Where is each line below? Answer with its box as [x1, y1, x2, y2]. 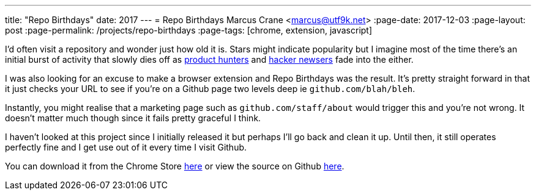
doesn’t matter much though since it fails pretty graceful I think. [5, 113, 261, 123]
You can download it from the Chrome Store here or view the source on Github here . [5, 161, 344, 171]
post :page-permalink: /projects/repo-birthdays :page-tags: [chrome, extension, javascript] [5, 25, 373, 35]
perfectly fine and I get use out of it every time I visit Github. [5, 142, 247, 152]
